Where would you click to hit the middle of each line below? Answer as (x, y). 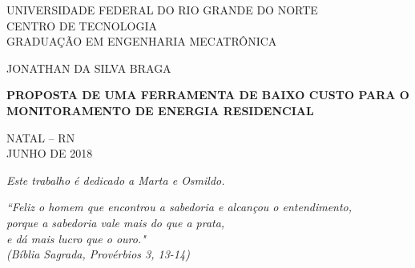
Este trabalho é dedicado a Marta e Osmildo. (116, 180)
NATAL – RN (41, 137)
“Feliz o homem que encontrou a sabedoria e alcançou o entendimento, (179, 207)
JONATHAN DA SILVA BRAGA (89, 68)
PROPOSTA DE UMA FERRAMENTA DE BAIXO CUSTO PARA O (208, 95)
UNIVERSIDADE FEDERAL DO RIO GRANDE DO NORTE (162, 10)
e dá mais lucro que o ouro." (76, 238)
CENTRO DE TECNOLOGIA (82, 25)
